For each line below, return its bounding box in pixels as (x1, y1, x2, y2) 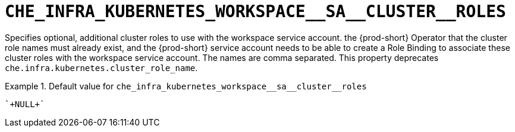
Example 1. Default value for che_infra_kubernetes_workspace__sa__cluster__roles (5, 81, 367, 91)
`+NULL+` (5, 99, 45, 109)
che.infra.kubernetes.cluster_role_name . (5, 62, 198, 73)
